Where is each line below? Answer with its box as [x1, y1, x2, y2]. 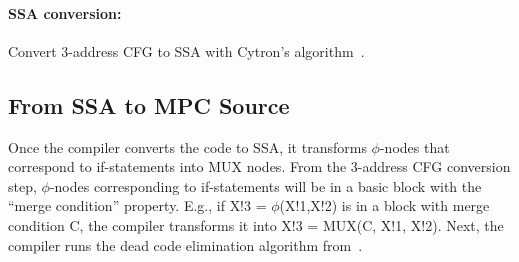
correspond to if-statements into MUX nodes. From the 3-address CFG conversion [8, 156, 511, 177]
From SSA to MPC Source [8, 89, 290, 120]
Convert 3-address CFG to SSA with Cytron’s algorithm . [8, 40, 365, 61]
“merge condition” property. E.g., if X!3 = [8, 195, 267, 216]
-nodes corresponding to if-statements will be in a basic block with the [49, 175, 482, 196]
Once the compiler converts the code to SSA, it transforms [8, 136, 367, 157]
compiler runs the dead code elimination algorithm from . [8, 234, 363, 255]
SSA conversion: [8, 2, 122, 23]
